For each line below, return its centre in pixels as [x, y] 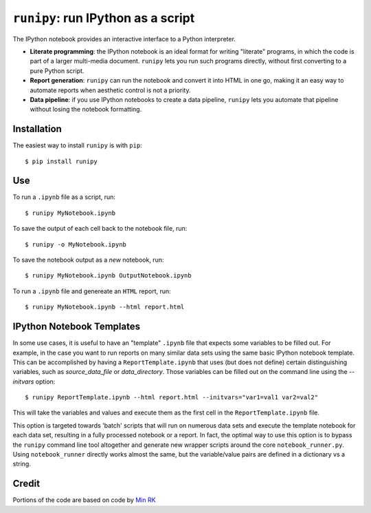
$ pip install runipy [61, 161]
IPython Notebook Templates [77, 327]
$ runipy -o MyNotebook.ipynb [76, 244]
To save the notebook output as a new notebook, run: [88, 260]
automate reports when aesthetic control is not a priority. [110, 90]
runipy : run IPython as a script [104, 18]
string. [22, 464]
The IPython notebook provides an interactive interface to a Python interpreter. [124, 39]
